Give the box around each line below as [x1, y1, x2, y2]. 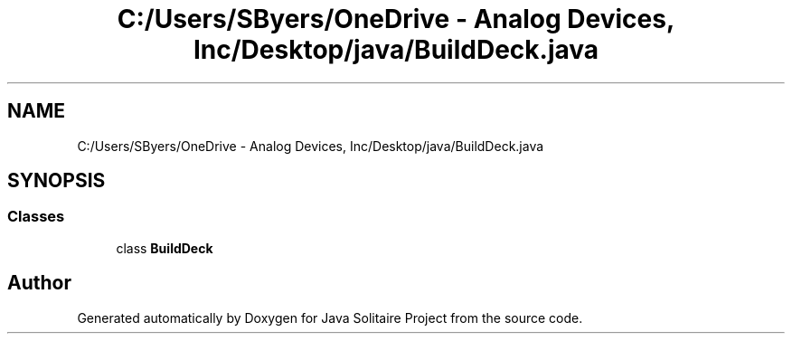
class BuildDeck [116, 240, 213, 256]
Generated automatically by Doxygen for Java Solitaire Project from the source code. [77, 309, 583, 326]
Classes [7, 207, 65, 226]
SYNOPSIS [7, 169, 106, 193]
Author [7, 271, 71, 295]
